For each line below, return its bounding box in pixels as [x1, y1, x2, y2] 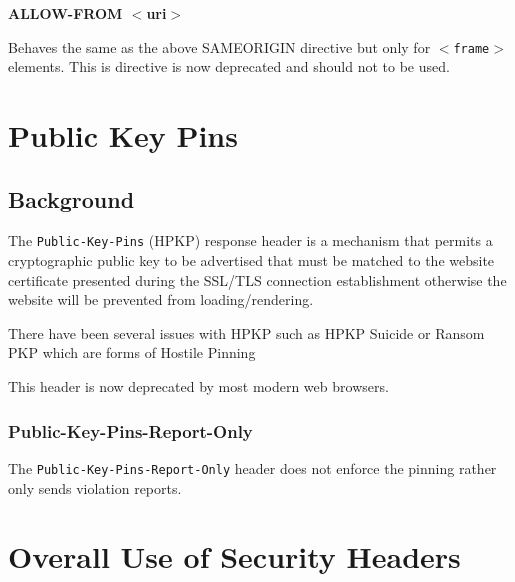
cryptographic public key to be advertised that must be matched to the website [8, 250, 495, 271]
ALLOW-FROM [8, 3, 123, 23]
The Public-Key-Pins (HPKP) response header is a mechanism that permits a [8, 230, 493, 251]
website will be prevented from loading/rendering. [8, 289, 314, 310]
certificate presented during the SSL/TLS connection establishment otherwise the [8, 269, 507, 290]
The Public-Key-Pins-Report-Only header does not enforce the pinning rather [8, 457, 497, 478]
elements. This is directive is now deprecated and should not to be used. [8, 56, 450, 77]
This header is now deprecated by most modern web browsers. [8, 376, 389, 397]
